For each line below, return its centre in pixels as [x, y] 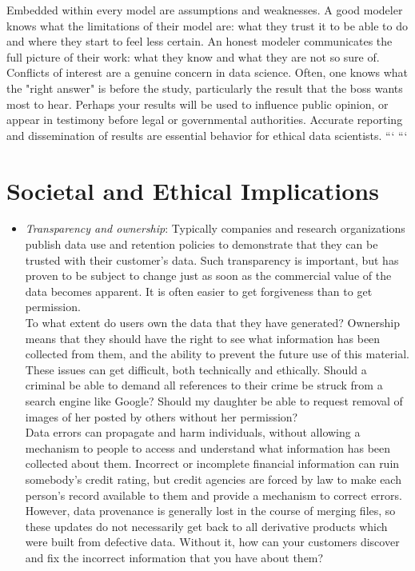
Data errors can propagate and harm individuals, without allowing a [193, 432]
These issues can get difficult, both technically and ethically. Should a [196, 369]
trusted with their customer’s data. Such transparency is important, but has [212, 260]
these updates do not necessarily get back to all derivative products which [206, 526]
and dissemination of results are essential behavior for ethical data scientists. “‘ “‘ [207, 135]
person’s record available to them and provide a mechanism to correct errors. [213, 495]
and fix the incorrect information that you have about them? [174, 557]
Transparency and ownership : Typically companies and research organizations [215, 228]
